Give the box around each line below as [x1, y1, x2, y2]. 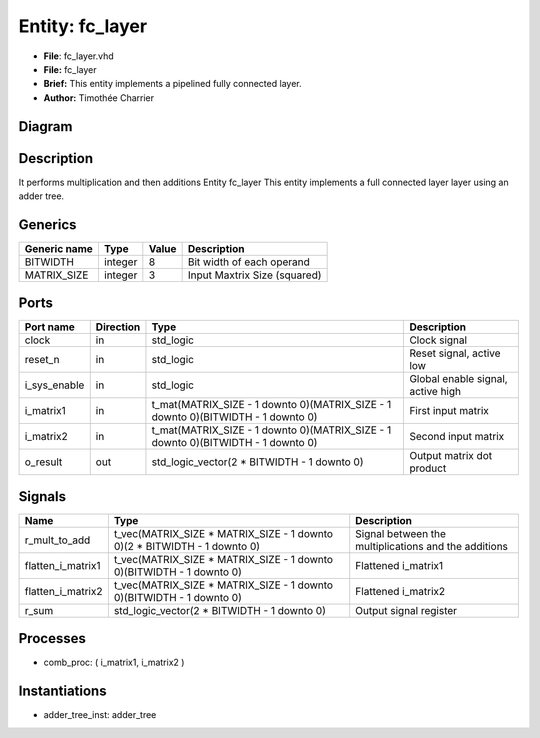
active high [409, 385, 462, 399]
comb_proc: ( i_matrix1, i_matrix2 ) [43, 656, 185, 669]
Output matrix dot [409, 449, 493, 463]
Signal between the [355, 526, 447, 540]
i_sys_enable [24, 378, 85, 392]
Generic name [24, 241, 94, 255]
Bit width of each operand [187, 255, 310, 269]
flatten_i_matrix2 [24, 584, 103, 598]
